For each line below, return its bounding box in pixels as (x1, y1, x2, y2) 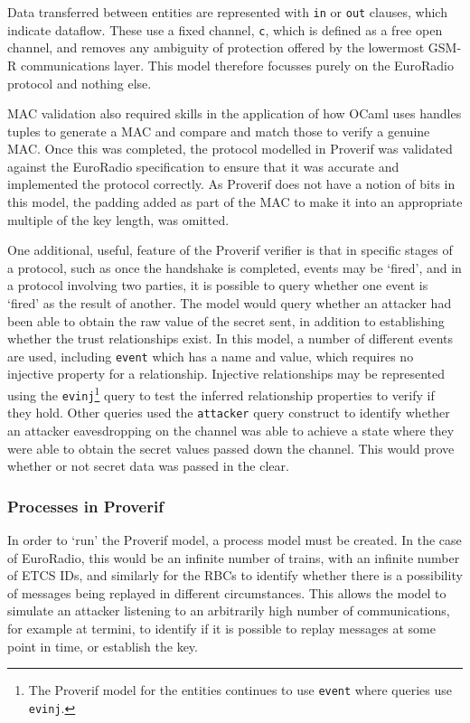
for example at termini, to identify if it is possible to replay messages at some (7, 619, 436, 637)
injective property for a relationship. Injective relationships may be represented (7, 364, 445, 383)
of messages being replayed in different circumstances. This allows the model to (7, 583, 446, 602)
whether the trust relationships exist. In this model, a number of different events (7, 329, 453, 348)
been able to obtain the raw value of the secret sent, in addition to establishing (7, 311, 445, 330)
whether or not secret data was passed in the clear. (7, 456, 289, 475)
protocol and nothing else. (7, 73, 152, 92)
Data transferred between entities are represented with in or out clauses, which (7, 3, 447, 21)
